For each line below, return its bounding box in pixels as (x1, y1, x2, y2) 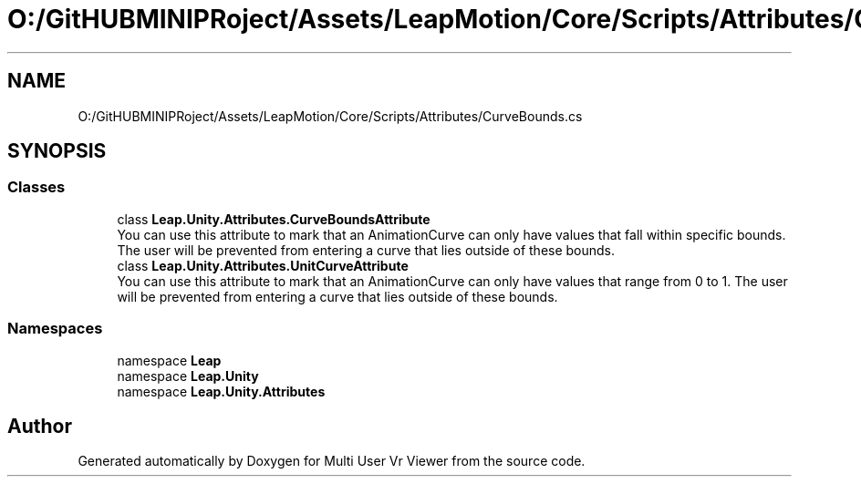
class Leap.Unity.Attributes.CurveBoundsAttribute (117, 211, 430, 227)
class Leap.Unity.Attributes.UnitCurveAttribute (117, 257, 409, 273)
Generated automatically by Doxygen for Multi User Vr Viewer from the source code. (78, 453, 586, 469)
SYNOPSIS (7, 139, 107, 163)
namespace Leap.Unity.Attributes (117, 383, 326, 399)
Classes (7, 178, 66, 197)
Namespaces (7, 319, 103, 338)
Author (7, 414, 72, 438)
